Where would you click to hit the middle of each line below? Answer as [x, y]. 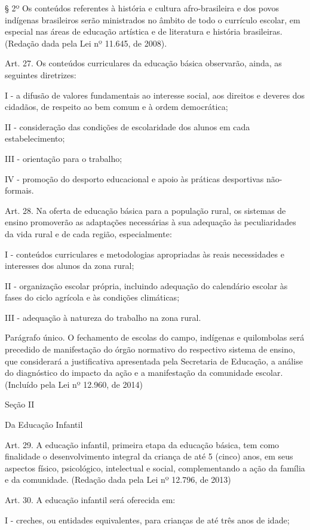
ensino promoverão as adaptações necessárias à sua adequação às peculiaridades [151, 222]
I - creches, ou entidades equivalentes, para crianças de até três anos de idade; [147, 520]
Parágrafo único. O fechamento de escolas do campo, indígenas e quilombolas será [155, 337]
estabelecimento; [35, 138]
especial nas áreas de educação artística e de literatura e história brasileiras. [144, 31]
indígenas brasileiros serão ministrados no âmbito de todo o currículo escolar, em [153, 19]
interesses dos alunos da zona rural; [70, 266]
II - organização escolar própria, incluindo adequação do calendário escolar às [146, 285]
